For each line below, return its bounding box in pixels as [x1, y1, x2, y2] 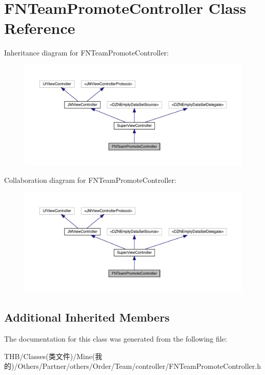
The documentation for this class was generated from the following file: [4, 333, 227, 344]
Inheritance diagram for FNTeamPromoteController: [4, 47, 169, 58]
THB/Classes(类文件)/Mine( [4, 350, 95, 361]
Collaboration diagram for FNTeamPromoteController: [4, 174, 176, 185]
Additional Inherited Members [4, 309, 170, 325]
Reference [4, 17, 75, 39]
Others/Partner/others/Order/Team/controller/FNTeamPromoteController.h [17, 361, 261, 371]
